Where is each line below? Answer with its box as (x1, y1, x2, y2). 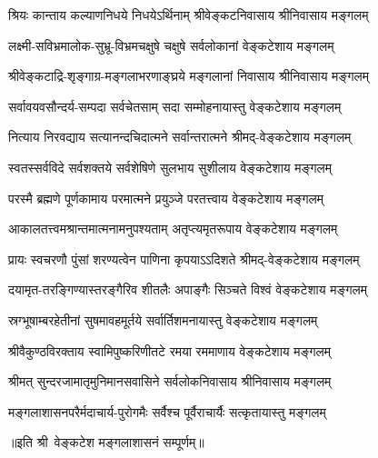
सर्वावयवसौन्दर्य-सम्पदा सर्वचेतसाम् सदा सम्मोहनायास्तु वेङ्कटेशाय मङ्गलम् (8, 96, 342, 115)
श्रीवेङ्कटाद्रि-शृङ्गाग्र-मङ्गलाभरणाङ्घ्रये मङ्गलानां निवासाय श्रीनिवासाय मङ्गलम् (8, 66, 369, 85)
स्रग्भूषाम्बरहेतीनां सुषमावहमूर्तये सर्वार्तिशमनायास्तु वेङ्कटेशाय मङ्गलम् (8, 310, 318, 329)
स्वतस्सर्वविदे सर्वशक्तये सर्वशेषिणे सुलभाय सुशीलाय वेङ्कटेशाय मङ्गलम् (8, 157, 333, 176)
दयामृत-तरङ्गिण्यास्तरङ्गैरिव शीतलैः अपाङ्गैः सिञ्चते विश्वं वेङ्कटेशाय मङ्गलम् (8, 280, 367, 299)
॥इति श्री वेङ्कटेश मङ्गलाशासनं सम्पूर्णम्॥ (8, 433, 204, 452)
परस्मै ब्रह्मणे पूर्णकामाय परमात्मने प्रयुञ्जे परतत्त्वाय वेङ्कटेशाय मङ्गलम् (8, 188, 323, 207)
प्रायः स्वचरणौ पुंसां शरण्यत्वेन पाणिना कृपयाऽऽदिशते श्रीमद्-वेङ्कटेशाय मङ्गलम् (8, 249, 360, 268)
